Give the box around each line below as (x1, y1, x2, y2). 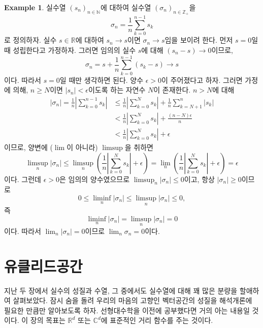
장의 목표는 (30, 315, 65, 325)
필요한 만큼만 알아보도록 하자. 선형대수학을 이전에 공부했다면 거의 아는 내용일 (4, 305, 250, 315)
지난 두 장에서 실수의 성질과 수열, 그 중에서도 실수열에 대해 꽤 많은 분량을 (4, 285, 238, 295)
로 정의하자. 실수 (4, 35, 57, 45)
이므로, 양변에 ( (4, 141, 53, 152)
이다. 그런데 (4, 173, 41, 184)
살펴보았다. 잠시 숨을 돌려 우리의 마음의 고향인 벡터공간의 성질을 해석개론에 (13, 295, 252, 306)
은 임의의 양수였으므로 (59, 173, 130, 184)
